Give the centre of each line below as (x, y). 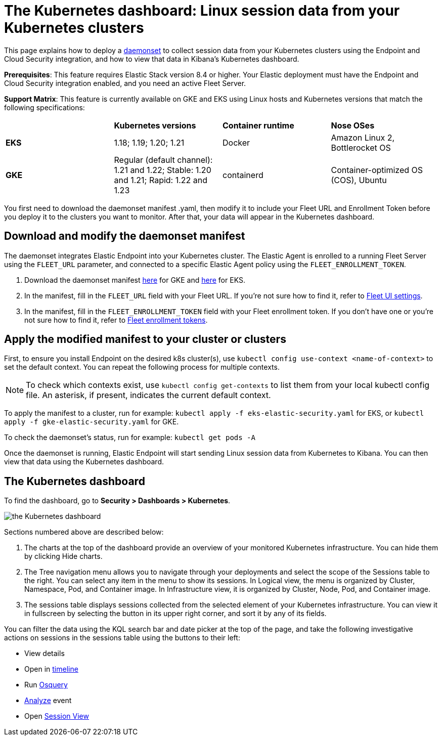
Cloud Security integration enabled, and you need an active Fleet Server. (125, 83)
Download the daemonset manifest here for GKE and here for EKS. (135, 280)
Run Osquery (46, 685)
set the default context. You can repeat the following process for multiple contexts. (142, 367)
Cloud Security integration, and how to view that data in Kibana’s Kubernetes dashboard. (152, 59)
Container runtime (258, 125)
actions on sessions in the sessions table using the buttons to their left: (122, 638)
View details (45, 654)
